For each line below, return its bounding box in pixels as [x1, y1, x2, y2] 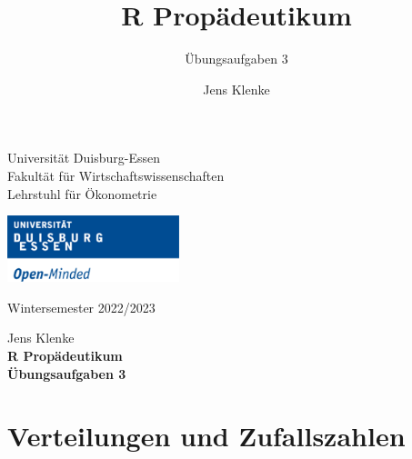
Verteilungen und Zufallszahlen [7, 417, 406, 454]
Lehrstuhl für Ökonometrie [7, 184, 157, 203]
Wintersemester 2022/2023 [7, 297, 156, 316]
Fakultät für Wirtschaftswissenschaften [7, 165, 225, 185]
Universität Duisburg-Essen [7, 148, 161, 167]
